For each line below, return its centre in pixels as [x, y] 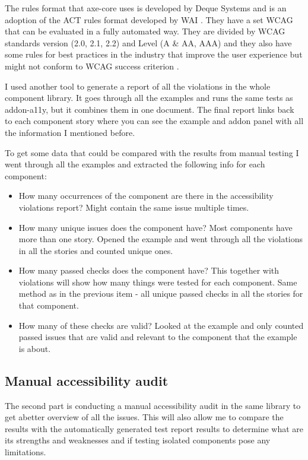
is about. [35, 348]
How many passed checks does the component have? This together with [149, 270]
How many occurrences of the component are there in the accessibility [146, 196]
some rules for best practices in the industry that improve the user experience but [154, 54]
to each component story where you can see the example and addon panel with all [154, 121]
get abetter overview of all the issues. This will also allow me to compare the [144, 417]
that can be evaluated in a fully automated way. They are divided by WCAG [145, 31]
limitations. [26, 452]
